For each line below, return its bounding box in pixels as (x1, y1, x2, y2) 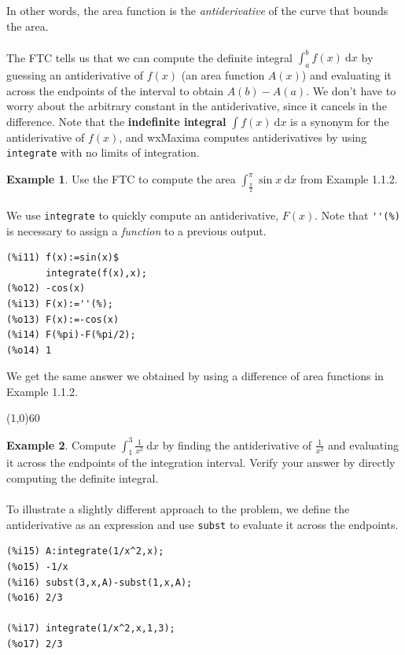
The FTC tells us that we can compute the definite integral (6, 49, 293, 65)
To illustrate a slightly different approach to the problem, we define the (6, 501, 350, 517)
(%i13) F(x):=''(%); (6, 298, 114, 309)
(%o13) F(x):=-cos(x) (6, 313, 120, 325)
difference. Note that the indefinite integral (6, 113, 226, 129)
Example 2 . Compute (6, 436, 116, 453)
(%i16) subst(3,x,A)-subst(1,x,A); (6, 576, 193, 588)
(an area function (181, 67, 265, 83)
